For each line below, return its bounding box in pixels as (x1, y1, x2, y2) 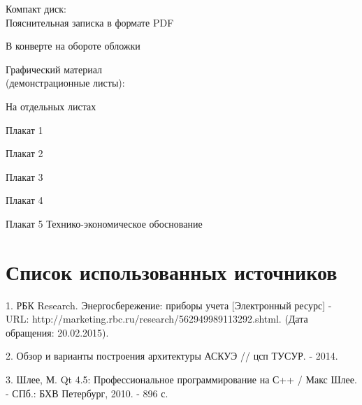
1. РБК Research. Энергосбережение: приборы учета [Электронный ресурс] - (6, 297, 332, 312)
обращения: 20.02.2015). (6, 325, 109, 339)
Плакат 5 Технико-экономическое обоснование (6, 216, 203, 230)
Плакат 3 (6, 169, 43, 184)
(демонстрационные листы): (6, 75, 125, 90)
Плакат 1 (6, 122, 43, 137)
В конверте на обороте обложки (6, 38, 140, 53)
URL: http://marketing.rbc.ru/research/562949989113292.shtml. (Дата (6, 311, 308, 326)
